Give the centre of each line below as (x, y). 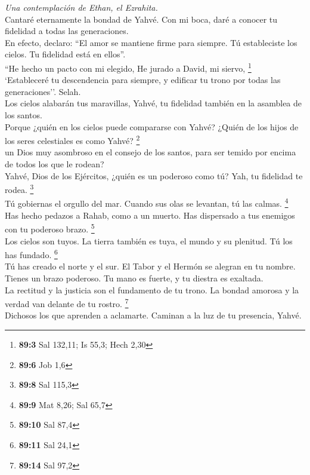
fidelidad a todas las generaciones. (67, 31)
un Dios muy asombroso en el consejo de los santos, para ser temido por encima (151, 152)
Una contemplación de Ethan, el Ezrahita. (81, 7)
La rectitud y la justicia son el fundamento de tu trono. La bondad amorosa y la (152, 289)
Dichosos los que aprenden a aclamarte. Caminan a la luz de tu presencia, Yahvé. (153, 315)
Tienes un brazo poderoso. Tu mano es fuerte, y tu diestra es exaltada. (134, 278)
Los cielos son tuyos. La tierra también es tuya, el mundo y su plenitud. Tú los (149, 240)
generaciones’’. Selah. (43, 91)
